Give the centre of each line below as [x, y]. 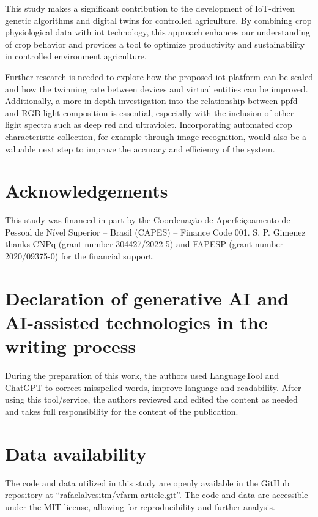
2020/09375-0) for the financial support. [80, 256]
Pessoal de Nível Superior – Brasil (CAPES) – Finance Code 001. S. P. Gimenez [155, 232]
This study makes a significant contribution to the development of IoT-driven [150, 8]
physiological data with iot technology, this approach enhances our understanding [158, 32]
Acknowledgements [87, 191]
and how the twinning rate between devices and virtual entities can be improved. [157, 88]
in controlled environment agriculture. [76, 56]
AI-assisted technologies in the [136, 322]
